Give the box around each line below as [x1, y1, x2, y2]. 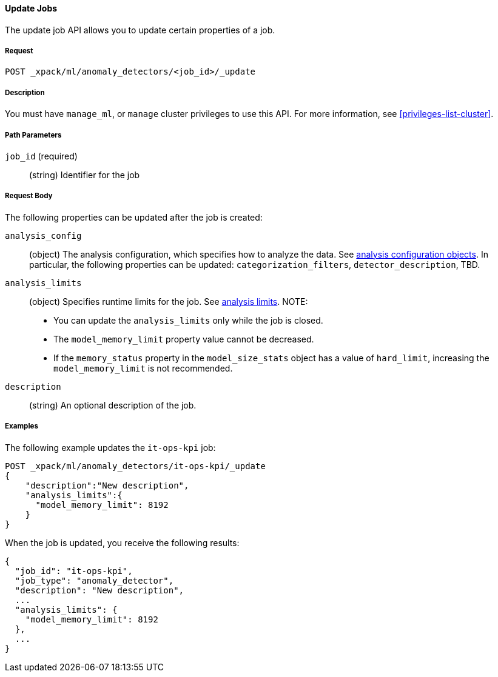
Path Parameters [5, 130, 62, 139]
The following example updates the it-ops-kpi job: [5, 442, 216, 453]
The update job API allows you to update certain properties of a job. [5, 24, 275, 35]
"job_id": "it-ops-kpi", [15, 565, 133, 576]
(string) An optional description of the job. [29, 399, 197, 410]
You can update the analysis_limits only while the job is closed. [53, 315, 323, 325]
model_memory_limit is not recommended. [53, 362, 233, 373]
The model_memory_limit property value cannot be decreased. [53, 333, 314, 344]
